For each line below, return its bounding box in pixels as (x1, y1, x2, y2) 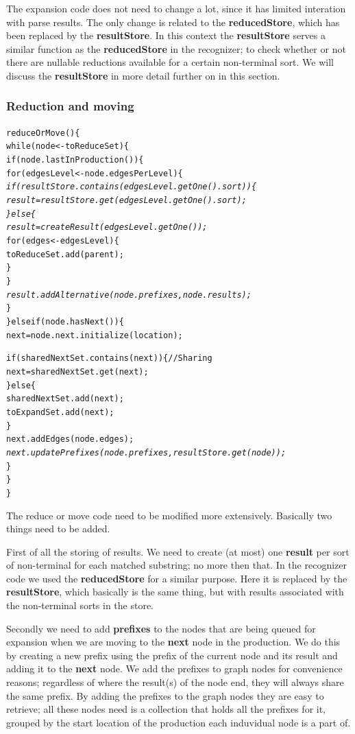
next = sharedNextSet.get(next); (6, 366, 149, 377)
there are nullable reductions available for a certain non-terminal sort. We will (6, 55, 334, 69)
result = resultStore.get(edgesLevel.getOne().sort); (6, 196, 247, 206)
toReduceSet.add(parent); (6, 249, 124, 259)
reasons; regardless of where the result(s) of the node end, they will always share (6, 675, 344, 689)
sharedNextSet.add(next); (6, 394, 124, 404)
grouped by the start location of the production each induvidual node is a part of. (6, 715, 351, 729)
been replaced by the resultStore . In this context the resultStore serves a (6, 28, 326, 43)
